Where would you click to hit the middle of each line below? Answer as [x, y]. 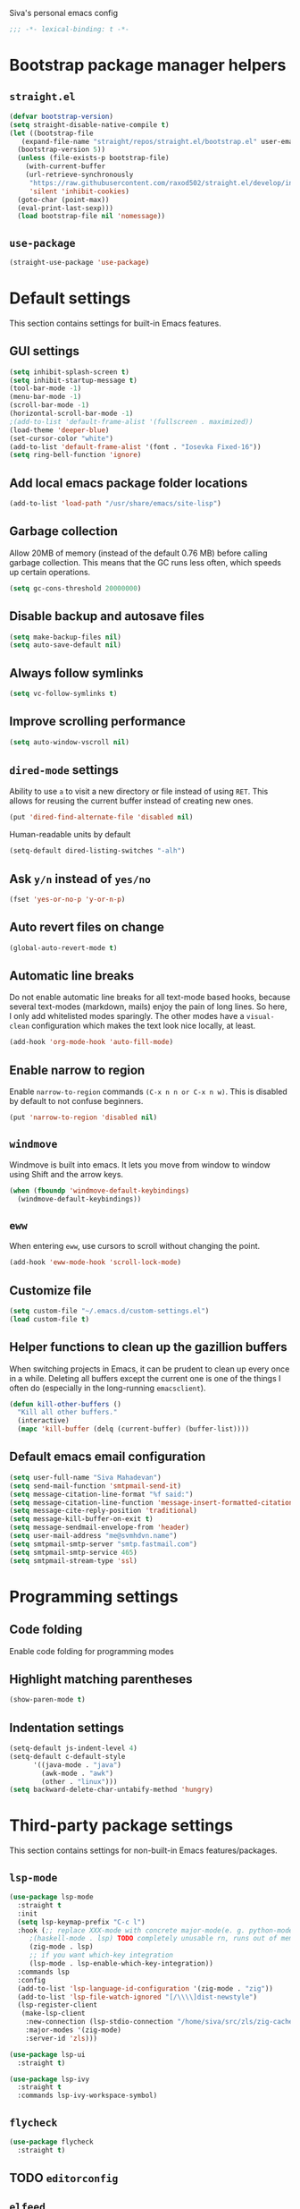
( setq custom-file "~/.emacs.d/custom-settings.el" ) [109, 1311]
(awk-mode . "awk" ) [78, 1773]
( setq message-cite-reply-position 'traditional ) [104, 1511]
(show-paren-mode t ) [48, 1700]
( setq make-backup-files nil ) [66, 637]
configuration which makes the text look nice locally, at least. [143, 1026]
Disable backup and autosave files [107, 616]
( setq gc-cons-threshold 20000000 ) [75, 588]
